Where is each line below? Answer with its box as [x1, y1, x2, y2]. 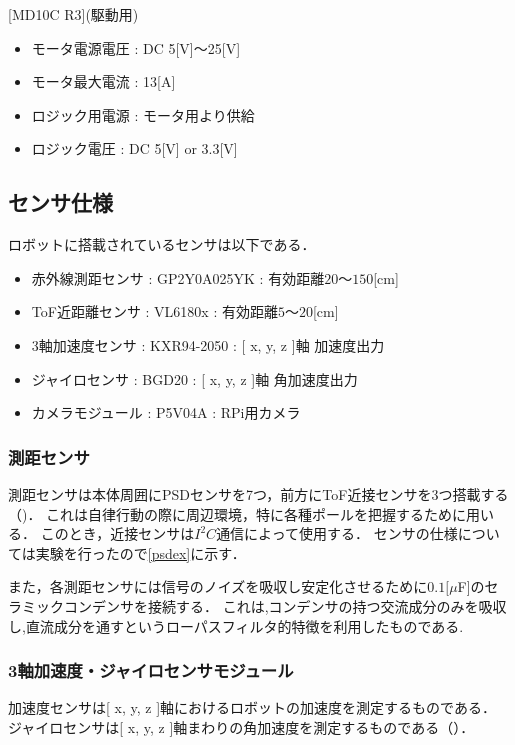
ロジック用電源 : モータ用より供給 [31, 104, 255, 125]
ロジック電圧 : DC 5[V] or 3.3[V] [31, 138, 238, 159]
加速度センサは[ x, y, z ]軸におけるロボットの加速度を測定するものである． [8, 697, 496, 718]
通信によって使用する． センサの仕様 [216, 523, 458, 544]
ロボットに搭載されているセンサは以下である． [8, 234, 316, 255]
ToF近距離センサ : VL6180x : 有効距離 [31, 301, 278, 322]
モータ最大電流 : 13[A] [31, 71, 176, 92]
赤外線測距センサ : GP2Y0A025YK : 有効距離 [31, 267, 325, 288]
